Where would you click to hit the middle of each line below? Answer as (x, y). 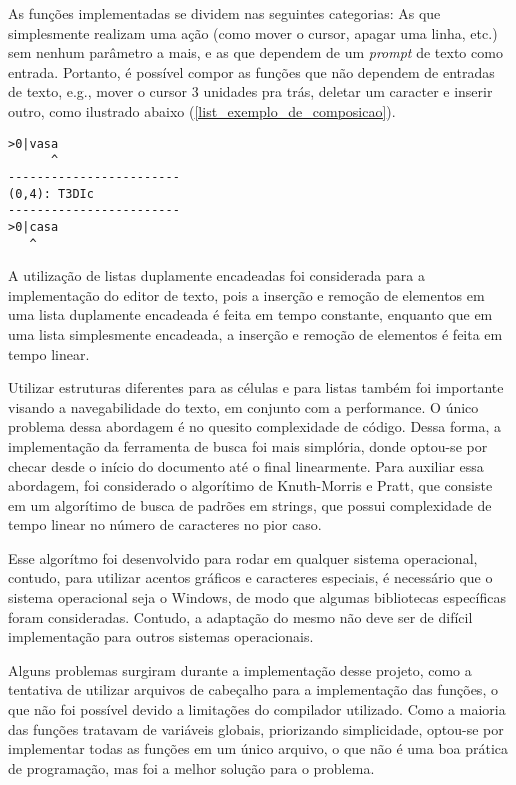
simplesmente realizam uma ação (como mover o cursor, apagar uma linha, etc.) (253, 32)
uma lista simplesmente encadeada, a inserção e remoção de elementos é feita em (255, 333)
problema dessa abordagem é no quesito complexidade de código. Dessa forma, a (254, 426)
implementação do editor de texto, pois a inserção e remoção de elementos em (246, 294)
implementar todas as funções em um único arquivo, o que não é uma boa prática (258, 748)
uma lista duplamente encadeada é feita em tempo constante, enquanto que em (250, 314)
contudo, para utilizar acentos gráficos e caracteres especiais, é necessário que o (250, 577)
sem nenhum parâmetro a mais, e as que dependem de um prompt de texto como (255, 52)
